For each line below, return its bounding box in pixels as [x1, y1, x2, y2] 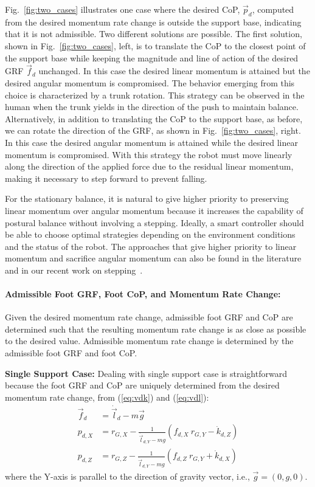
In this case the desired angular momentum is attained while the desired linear [5, 136, 298, 148]
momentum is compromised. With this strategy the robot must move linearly [5, 148, 292, 161]
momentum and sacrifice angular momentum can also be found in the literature [5, 252, 302, 264]
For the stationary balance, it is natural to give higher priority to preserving [5, 192, 289, 205]
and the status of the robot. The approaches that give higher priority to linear [5, 240, 297, 252]
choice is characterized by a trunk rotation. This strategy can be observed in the [5, 88, 305, 101]
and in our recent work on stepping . [5, 263, 143, 276]
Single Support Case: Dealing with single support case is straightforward [5, 367, 287, 379]
